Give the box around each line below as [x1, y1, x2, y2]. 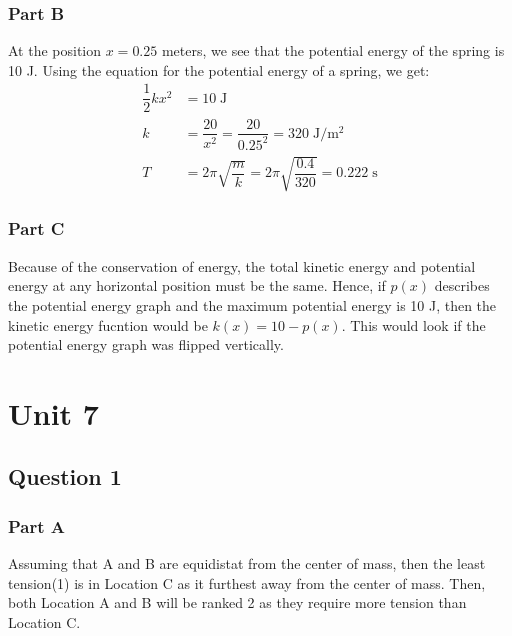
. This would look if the [341, 314, 486, 335]
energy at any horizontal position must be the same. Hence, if [8, 275, 386, 296]
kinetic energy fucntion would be [8, 314, 208, 335]
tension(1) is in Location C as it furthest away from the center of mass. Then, [8, 572, 486, 593]
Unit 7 [8, 392, 99, 433]
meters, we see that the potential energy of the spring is [161, 40, 505, 61]
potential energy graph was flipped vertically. [8, 334, 284, 355]
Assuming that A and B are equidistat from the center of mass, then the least [8, 553, 486, 574]
